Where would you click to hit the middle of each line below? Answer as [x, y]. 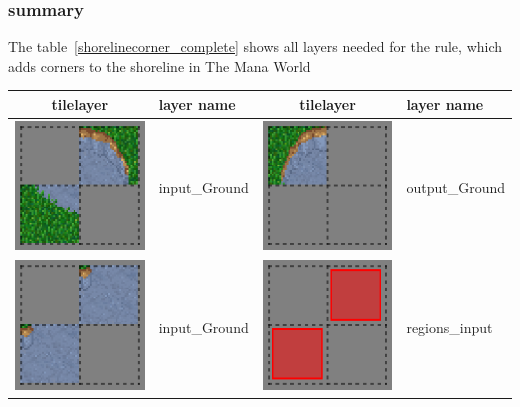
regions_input [449, 326]
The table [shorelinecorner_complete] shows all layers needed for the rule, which [255, 46]
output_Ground [455, 187]
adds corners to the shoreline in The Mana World [159, 65]
